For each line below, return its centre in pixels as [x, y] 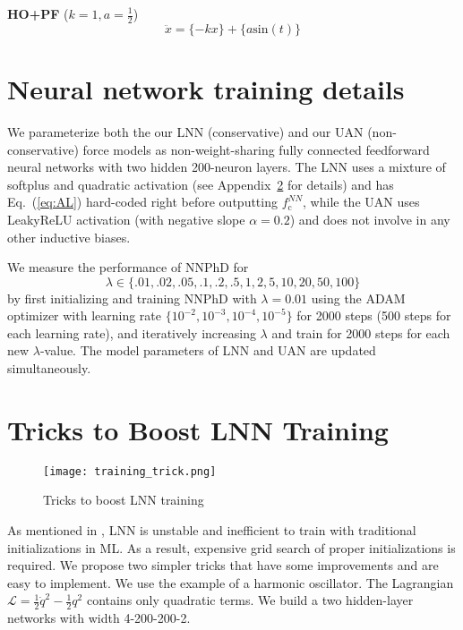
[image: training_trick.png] [130, 471]
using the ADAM [358, 298]
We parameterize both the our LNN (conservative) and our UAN [185, 131]
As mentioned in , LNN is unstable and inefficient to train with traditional [212, 530]
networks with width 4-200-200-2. [99, 618]
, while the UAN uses [361, 202]
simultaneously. [49, 368]
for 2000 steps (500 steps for [374, 315]
